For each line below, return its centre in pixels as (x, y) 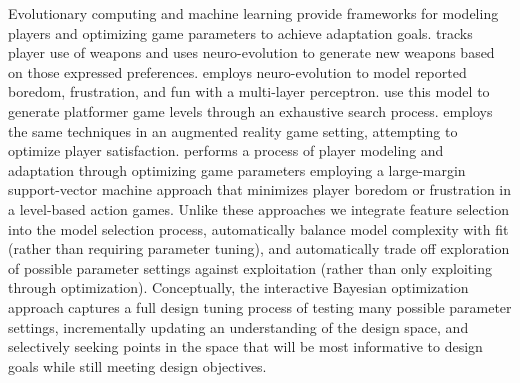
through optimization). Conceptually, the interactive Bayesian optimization (238, 287)
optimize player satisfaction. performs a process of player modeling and (226, 150)
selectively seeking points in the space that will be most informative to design (245, 346)
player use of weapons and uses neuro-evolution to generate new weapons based (251, 52)
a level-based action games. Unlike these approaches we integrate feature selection (258, 208)
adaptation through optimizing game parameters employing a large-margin (237, 169)
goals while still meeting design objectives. (137, 365)
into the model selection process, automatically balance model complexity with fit (258, 228)
